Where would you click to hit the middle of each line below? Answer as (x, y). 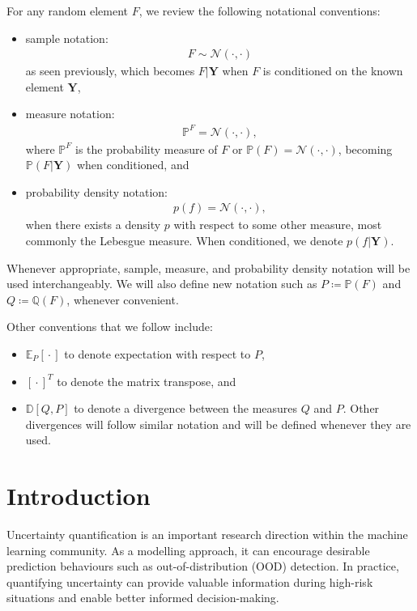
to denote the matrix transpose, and (147, 381)
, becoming (365, 149)
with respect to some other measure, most (278, 225)
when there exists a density (93, 225)
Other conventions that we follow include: (110, 327)
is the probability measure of (146, 149)
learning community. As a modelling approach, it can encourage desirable (188, 550)
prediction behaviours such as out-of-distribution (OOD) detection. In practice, (203, 566)
